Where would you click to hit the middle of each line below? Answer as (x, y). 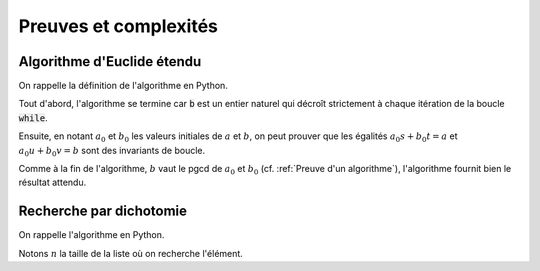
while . (33, 117)
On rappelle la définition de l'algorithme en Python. (123, 86)
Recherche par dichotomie (103, 211)
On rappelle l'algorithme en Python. (91, 235)
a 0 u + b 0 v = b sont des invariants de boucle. (112, 151)
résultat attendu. (52, 182)
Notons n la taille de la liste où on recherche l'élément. (131, 253)
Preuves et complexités (118, 26)
